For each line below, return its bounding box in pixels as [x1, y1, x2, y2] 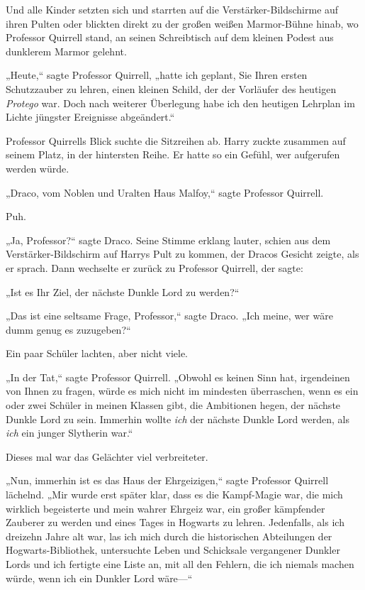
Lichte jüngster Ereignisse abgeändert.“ [6, 109, 175, 124]
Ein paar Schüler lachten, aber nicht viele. [6, 346, 188, 361]
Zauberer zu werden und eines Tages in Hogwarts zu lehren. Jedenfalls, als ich [6, 515, 344, 530]
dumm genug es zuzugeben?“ [6, 322, 131, 337]
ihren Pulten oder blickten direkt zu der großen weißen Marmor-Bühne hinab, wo [6, 16, 359, 31]
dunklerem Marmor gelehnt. [6, 43, 127, 58]
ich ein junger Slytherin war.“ [6, 425, 133, 440]
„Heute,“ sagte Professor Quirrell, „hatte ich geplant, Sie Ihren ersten [6, 67, 308, 82]
